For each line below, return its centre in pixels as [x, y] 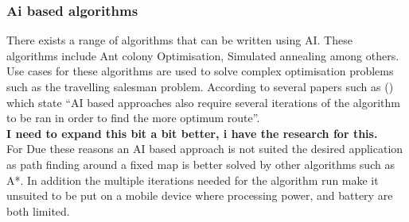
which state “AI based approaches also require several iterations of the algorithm [203, 102]
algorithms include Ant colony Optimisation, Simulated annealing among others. [203, 55]
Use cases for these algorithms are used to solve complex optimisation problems [200, 71]
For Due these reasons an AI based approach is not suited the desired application [205, 149]
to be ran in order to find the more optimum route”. [133, 118]
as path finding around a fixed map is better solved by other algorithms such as [201, 164]
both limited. [38, 211]
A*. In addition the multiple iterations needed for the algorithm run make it [193, 180]
